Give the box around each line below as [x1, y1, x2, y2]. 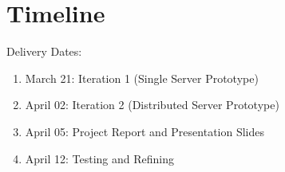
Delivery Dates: [6, 43, 82, 60]
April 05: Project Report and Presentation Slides [25, 123, 265, 139]
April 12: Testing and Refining [25, 150, 175, 166]
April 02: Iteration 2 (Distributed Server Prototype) [25, 96, 279, 113]
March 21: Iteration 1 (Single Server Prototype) [25, 69, 259, 86]
